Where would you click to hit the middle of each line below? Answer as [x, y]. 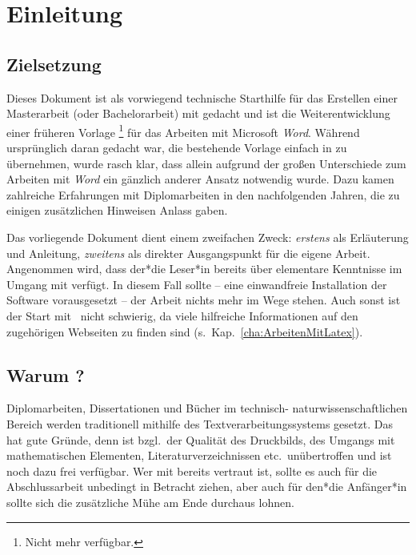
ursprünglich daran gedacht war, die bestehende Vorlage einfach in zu [177, 148]
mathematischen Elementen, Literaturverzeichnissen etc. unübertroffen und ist [199, 455]
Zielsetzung [54, 64]
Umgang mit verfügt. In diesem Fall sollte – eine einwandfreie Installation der [197, 284]
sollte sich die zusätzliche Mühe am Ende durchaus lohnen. [150, 502]
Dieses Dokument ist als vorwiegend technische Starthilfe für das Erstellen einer [202, 97]
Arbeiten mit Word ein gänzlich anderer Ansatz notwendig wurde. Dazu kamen [200, 179]
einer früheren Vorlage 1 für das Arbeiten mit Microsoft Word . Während [183, 131]
